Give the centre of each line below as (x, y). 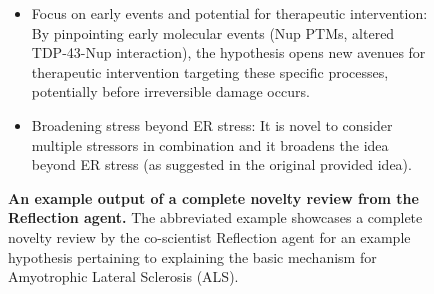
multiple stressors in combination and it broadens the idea (210, 144)
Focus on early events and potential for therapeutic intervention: (229, 13)
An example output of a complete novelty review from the (213, 197)
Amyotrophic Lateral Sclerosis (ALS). (123, 276)
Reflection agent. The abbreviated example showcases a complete (215, 217)
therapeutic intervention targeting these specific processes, (210, 71)
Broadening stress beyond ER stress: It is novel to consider (212, 124)
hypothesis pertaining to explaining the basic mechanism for (192, 256)
